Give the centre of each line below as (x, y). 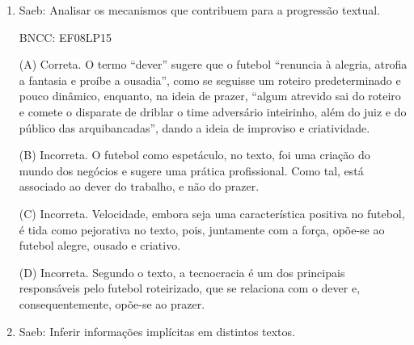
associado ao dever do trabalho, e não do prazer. (139, 186)
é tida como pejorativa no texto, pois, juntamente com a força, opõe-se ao (202, 229)
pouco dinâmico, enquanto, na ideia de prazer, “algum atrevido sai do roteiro (210, 96)
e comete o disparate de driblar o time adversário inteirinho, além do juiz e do (213, 111)
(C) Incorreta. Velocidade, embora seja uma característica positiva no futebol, (212, 213)
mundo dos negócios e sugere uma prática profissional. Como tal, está (191, 170)
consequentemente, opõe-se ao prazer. (112, 303)
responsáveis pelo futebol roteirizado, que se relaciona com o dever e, (190, 288)
